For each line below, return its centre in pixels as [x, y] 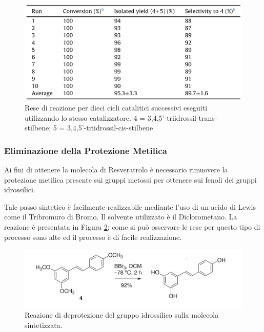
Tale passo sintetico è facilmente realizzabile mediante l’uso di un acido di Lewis [130, 206]
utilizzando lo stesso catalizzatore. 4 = [85, 117]
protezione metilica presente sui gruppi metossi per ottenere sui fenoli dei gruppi [130, 179]
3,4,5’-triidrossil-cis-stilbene [110, 128]
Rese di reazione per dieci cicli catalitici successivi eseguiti [116, 107]
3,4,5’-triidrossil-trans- [182, 117]
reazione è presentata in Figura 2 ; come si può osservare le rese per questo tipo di [132, 226]
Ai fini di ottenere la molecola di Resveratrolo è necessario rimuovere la [116, 169]
